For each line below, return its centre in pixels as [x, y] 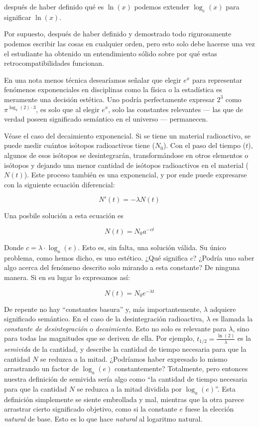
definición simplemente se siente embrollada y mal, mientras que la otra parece [124, 399]
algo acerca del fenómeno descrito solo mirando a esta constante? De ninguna [122, 267]
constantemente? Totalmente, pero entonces [181, 368]
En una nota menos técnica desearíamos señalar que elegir [93, 79]
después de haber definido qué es [54, 6]
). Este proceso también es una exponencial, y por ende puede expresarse [135, 175]
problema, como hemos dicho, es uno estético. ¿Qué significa [96, 257]
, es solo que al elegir [68, 109]
